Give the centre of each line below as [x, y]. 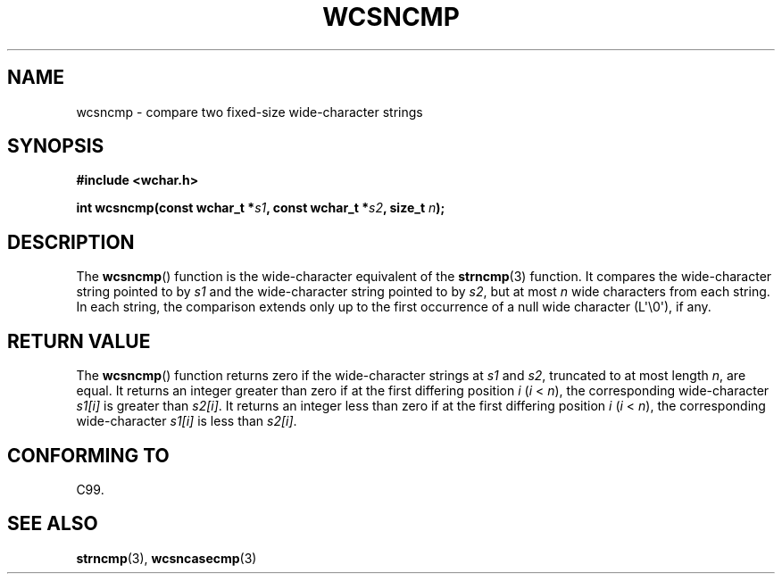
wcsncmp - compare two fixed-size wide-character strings [250, 112]
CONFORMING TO [88, 455]
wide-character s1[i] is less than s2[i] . [187, 421]
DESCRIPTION [71, 242]
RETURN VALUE [79, 341]
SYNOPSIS [56, 146]
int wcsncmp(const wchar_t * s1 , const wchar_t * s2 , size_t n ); [261, 208]
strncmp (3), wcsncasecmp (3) [166, 558]
